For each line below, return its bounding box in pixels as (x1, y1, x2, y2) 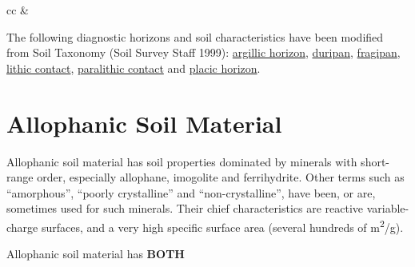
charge (6, 218, 38, 235)
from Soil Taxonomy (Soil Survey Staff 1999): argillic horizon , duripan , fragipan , (6, 44, 401, 61)
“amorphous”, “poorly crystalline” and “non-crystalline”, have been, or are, (6, 184, 376, 201)
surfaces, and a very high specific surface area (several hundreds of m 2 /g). (41, 216, 404, 235)
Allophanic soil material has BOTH (6, 245, 185, 262)
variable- (366, 200, 409, 217)
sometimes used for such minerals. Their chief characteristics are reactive (6, 200, 364, 217)
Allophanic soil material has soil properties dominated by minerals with (6, 153, 357, 169)
